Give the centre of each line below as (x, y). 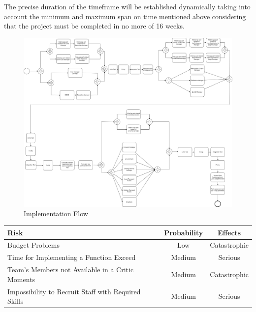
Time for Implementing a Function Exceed (72, 257)
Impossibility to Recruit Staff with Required (74, 291)
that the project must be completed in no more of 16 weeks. (94, 26)
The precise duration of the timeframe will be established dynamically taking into (127, 6)
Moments (21, 279)
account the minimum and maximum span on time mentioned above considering (125, 16)
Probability (184, 232)
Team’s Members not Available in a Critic (71, 269)
